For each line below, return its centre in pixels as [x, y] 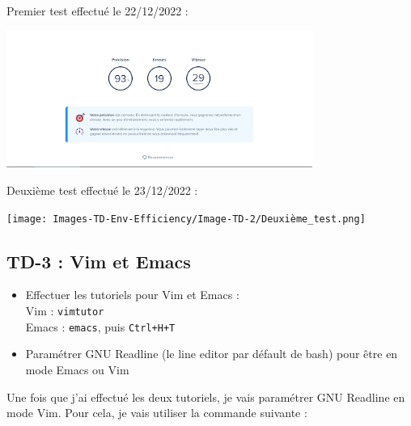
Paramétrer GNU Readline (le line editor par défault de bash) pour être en [212, 354]
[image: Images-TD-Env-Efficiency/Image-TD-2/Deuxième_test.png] [186, 219]
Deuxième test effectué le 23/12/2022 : [102, 190]
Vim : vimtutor [65, 310]
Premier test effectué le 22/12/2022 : [97, 11]
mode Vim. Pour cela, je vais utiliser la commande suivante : [157, 413]
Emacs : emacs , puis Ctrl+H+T [100, 326]
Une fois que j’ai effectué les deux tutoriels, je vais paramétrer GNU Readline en [206, 396]
